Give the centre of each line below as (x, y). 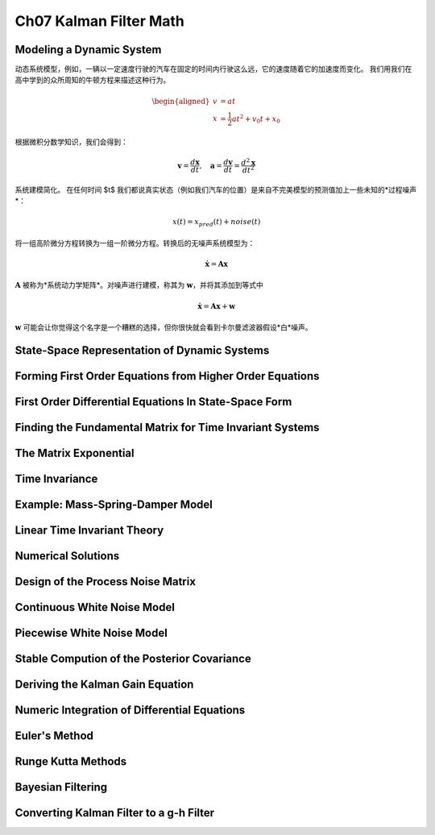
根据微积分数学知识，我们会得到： (71, 142)
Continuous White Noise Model (95, 607)
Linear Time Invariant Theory (89, 530)
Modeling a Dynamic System (88, 50)
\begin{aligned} (181, 101)
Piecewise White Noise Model (91, 633)
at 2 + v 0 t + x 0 (256, 119)
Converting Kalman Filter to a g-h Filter (115, 813)
